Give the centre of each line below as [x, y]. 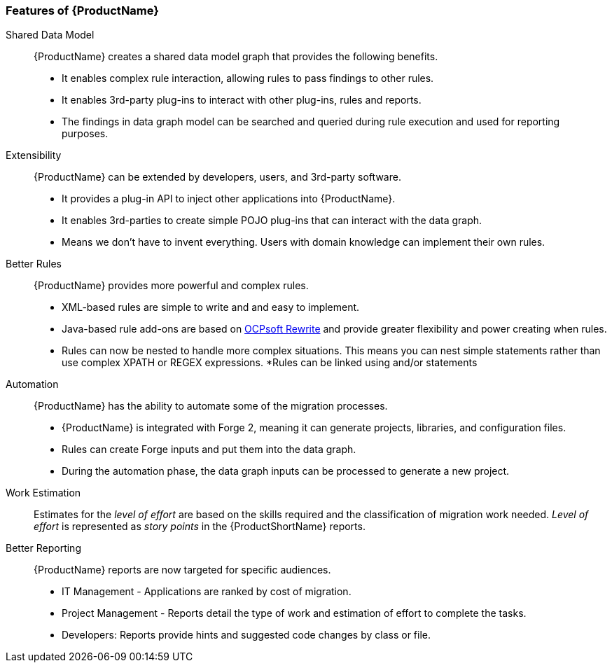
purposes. [85, 134]
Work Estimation [43, 493]
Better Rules [34, 264]
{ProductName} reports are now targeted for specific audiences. [182, 570]
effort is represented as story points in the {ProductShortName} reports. [200, 527]
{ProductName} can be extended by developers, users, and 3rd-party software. [217, 177]
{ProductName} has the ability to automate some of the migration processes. [211, 406]
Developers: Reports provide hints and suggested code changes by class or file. [246, 635]
